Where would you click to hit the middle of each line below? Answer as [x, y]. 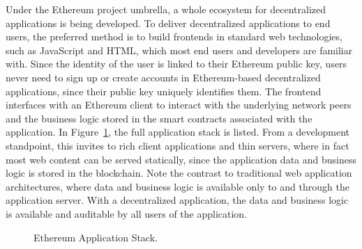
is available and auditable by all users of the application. [127, 213]
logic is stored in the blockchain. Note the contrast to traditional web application [179, 173]
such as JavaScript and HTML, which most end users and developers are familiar [179, 50]
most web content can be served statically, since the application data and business [181, 159]
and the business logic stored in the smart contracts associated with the [159, 118]
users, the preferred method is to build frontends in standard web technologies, [174, 37]
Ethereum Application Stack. [96, 237]
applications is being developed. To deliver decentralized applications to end [168, 23]
